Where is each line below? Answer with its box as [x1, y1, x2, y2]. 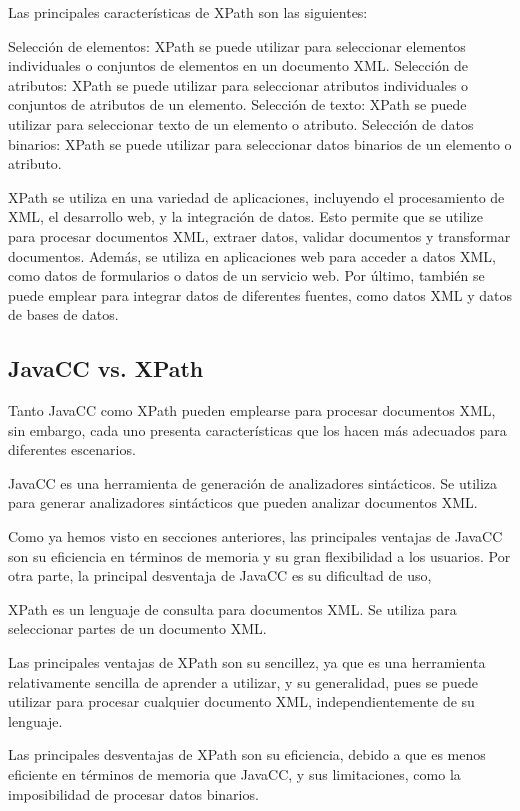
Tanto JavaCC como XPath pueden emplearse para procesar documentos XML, [8, 400, 496, 421]
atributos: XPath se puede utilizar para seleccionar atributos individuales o [8, 74, 469, 95]
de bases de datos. [8, 304, 119, 325]
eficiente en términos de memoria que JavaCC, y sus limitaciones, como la [8, 764, 461, 785]
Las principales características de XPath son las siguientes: [8, 2, 368, 22]
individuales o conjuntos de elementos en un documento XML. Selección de [8, 55, 469, 76]
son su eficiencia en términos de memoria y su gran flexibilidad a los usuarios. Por [8, 545, 511, 566]
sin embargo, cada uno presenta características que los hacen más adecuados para [8, 419, 507, 440]
